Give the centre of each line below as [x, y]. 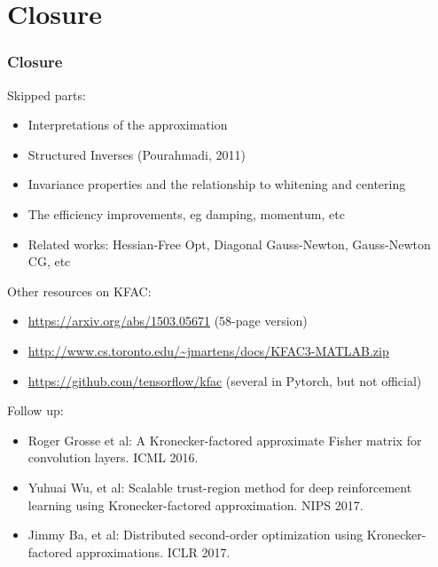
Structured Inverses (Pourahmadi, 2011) [137, 154]
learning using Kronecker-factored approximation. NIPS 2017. [196, 504]
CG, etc [49, 261]
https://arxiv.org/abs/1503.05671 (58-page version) [168, 321]
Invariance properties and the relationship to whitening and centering [217, 184]
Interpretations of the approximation [128, 125]
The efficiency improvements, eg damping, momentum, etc [186, 213]
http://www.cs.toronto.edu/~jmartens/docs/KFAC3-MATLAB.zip [208, 350]
